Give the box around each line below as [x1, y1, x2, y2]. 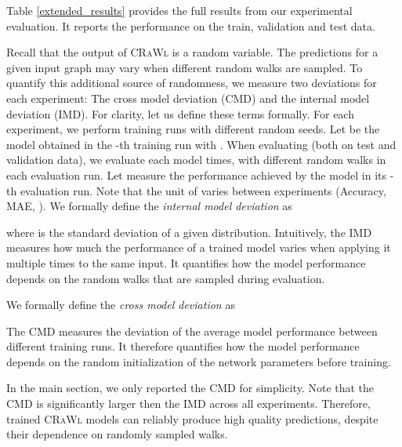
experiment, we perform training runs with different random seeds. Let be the [6, 121, 380, 137]
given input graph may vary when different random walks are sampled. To [6, 59, 363, 75]
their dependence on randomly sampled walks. [6, 426, 228, 442]
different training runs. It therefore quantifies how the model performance [6, 338, 360, 354]
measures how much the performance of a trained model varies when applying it [6, 239, 391, 256]
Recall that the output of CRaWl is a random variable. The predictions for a [6, 44, 378, 60]
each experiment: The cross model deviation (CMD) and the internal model [6, 89, 370, 106]
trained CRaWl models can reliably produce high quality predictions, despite [6, 410, 378, 427]
